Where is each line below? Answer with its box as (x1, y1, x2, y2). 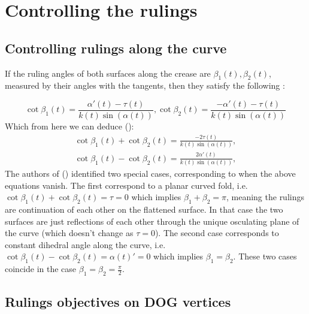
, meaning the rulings (226, 191, 304, 203)
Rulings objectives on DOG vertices (5, 292, 231, 311)
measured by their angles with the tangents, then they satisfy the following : (5, 79, 285, 92)
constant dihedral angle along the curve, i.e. (5, 238, 166, 250)
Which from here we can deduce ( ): (5, 120, 134, 132)
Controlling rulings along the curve (5, 38, 227, 57)
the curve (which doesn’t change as (5, 227, 134, 239)
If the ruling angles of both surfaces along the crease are (5, 67, 211, 79)
